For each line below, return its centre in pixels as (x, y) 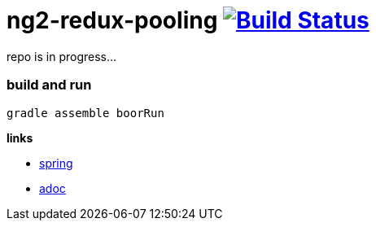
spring (56, 163)
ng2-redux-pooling (112, 20)
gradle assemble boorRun (85, 113)
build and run (49, 85)
